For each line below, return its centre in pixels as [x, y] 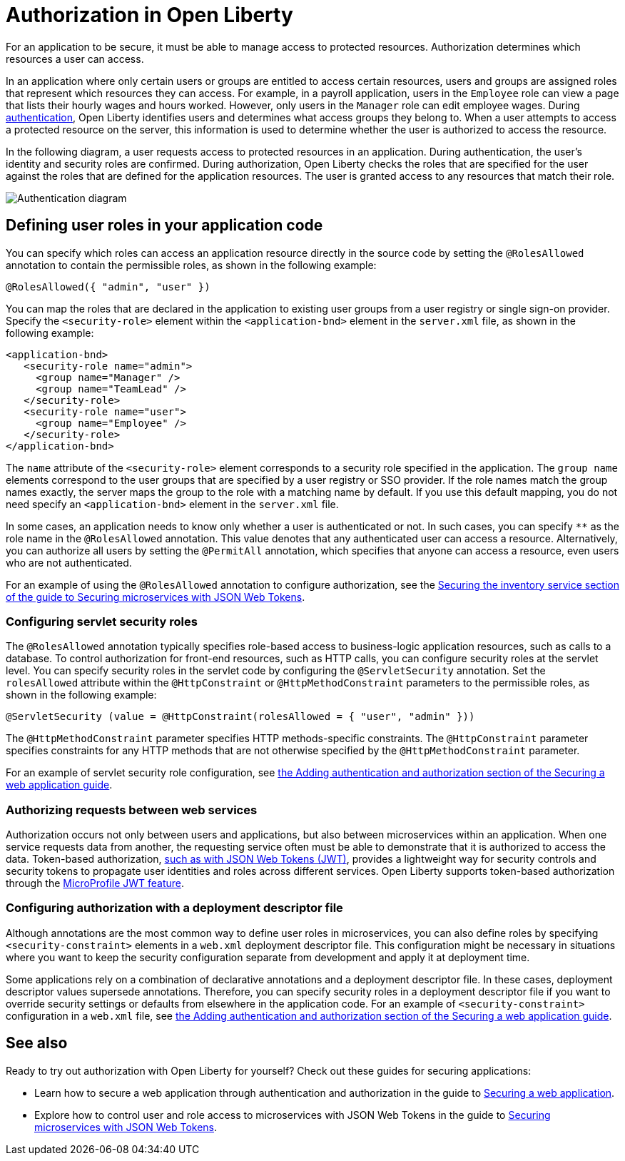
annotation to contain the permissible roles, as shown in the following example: [191, 265]
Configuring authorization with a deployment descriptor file [174, 908]
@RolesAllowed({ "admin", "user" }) [108, 287]
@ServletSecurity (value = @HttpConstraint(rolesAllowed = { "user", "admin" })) [240, 717]
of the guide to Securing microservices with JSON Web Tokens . [156, 597]
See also [37, 1043]
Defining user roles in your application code [164, 225]
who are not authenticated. [69, 562]
